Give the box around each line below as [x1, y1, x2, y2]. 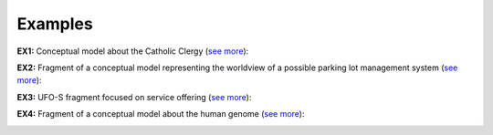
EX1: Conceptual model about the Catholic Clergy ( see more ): [16, 46, 249, 57]
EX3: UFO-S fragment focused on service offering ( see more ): [16, 91, 252, 102]
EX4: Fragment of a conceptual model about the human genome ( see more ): [16, 109, 305, 119]
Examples [16, 14, 93, 34]
